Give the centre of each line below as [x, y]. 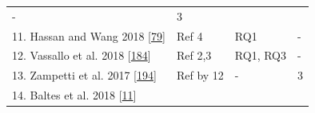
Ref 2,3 [194, 55]
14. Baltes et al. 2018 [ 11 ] [74, 95]
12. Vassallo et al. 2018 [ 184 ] [82, 55]
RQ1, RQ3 [261, 55]
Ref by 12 [200, 75]
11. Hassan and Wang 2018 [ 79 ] [89, 35]
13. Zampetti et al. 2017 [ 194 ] [84, 75]
